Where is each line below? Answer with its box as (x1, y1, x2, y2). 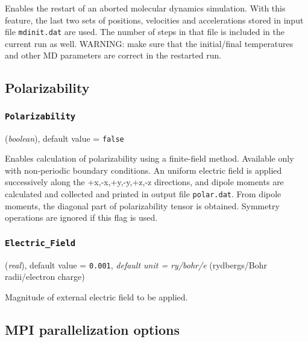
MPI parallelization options (5, 320, 180, 338)
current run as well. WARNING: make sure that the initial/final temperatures (5, 37, 294, 49)
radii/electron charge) (5, 270, 85, 283)
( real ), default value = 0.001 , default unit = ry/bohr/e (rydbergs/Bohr (5, 258, 267, 271)
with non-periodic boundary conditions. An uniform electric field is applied (5, 163, 282, 176)
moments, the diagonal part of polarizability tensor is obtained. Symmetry (5, 199, 280, 212)
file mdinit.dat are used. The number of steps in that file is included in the (5, 25, 284, 38)
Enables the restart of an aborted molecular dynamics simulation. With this (5, 2, 286, 14)
